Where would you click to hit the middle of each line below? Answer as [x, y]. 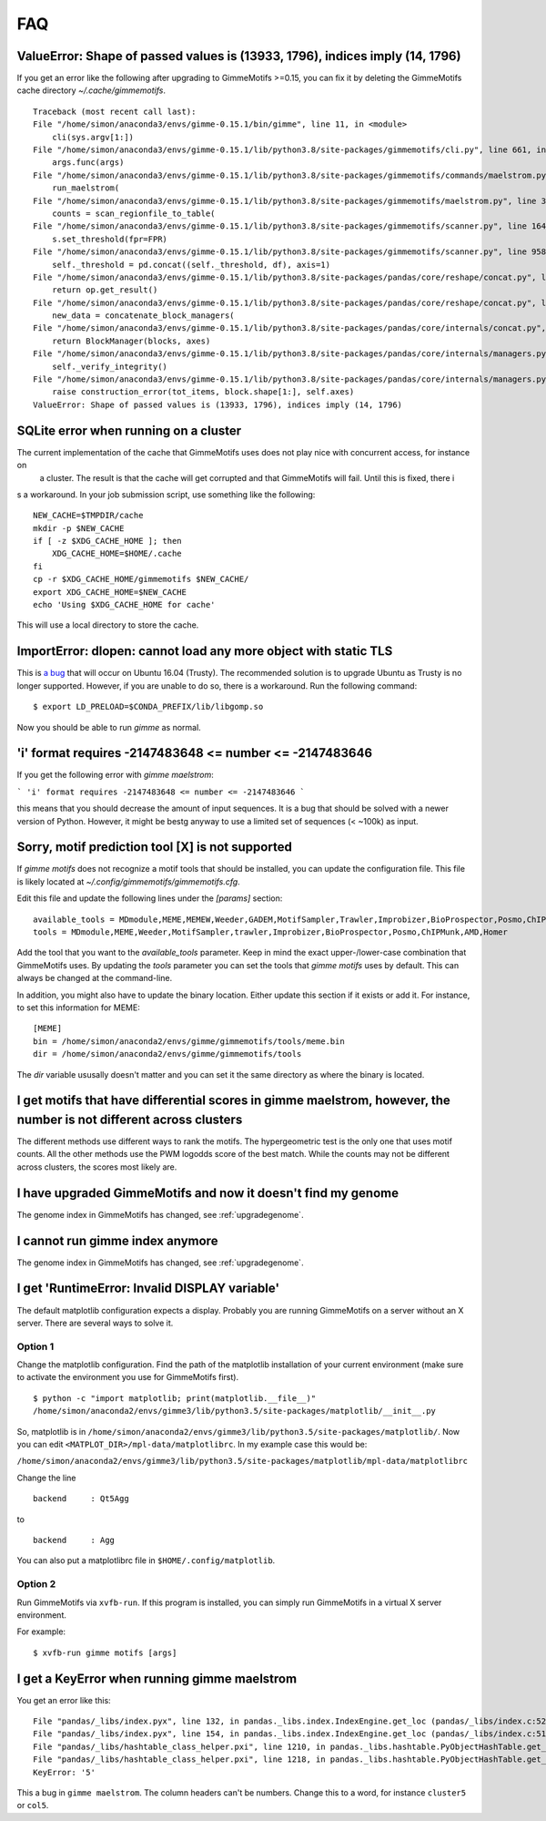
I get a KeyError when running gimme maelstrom [157, 1678]
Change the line [46, 1478]
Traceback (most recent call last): [115, 111]
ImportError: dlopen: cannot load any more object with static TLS [205, 651]
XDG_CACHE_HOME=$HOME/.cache [116, 554]
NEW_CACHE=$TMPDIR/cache [88, 516]
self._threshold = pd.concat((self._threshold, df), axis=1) [191, 265]
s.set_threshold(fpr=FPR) [110, 239]
